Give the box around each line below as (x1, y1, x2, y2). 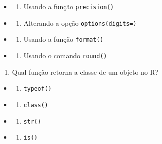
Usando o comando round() (23, 50, 107, 60)
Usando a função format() (23, 34, 104, 44)
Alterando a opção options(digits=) (23, 17, 137, 28)
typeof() (23, 85, 52, 93)
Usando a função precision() (23, 1, 114, 11)
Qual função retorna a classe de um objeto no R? (12, 66, 159, 77)
